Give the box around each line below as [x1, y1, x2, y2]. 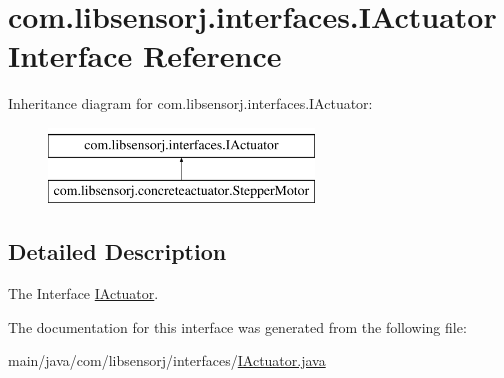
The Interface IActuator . [8, 283, 159, 304]
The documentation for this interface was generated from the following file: [8, 316, 467, 337]
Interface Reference [8, 35, 282, 76]
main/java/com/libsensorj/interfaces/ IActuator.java [8, 350, 326, 371]
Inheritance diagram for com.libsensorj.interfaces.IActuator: [8, 93, 373, 114]
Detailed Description [8, 236, 227, 267]
